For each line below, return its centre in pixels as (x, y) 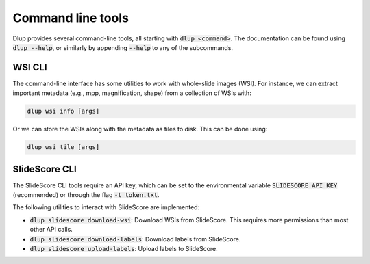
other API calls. (51, 230)
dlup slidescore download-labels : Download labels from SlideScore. (135, 239)
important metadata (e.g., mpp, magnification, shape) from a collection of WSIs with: (132, 93)
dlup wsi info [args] (63, 111)
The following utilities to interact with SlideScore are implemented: (106, 207)
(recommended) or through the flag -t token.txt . (86, 195)
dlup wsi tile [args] (63, 147)
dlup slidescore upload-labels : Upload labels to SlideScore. (124, 249)
